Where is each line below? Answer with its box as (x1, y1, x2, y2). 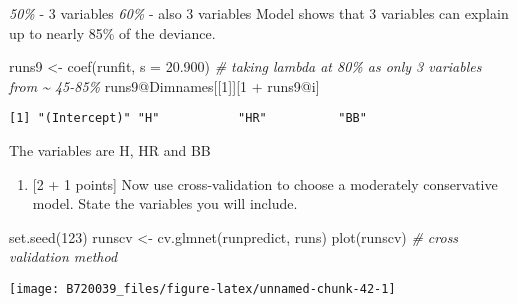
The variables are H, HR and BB (9, 140, 211, 161)
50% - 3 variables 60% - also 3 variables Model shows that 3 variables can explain (9, 3, 509, 23)
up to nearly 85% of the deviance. (9, 22, 216, 43)
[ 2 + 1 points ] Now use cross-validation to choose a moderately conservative (32, 173, 498, 194)
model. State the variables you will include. (32, 193, 298, 214)
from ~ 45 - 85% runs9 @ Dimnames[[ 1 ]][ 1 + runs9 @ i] (9, 75, 320, 96)
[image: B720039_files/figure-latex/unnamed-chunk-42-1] (9, 282, 396, 296)
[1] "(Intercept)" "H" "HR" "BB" (9, 111, 367, 126)
